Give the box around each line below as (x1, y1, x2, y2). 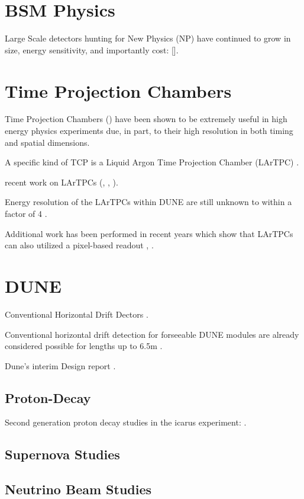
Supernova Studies (5, 445, 120, 463)
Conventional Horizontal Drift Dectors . (5, 308, 148, 320)
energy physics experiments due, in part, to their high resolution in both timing (5, 124, 293, 137)
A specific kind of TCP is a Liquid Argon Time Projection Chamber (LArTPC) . (5, 156, 299, 168)
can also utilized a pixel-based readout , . (5, 239, 154, 251)
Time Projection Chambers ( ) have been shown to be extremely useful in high (5, 113, 287, 125)
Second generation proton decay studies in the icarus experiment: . (5, 416, 247, 428)
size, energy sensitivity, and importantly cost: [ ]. (5, 43, 179, 56)
